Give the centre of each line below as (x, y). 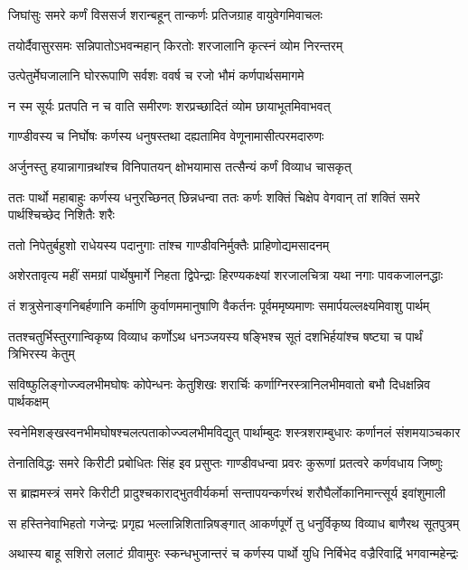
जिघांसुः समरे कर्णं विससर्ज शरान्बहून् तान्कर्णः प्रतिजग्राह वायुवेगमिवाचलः (165, 14)
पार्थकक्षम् (28, 402)
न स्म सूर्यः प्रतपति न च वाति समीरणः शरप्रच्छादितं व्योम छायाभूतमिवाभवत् (169, 105)
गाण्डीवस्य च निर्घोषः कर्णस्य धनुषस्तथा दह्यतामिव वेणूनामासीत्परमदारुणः (166, 136)
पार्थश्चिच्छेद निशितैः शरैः (61, 215)
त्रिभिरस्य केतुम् (42, 354)
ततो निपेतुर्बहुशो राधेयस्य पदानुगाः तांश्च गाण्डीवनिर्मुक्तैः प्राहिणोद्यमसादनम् (169, 244)
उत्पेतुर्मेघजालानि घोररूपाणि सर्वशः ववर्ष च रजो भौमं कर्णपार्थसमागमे (156, 75)
